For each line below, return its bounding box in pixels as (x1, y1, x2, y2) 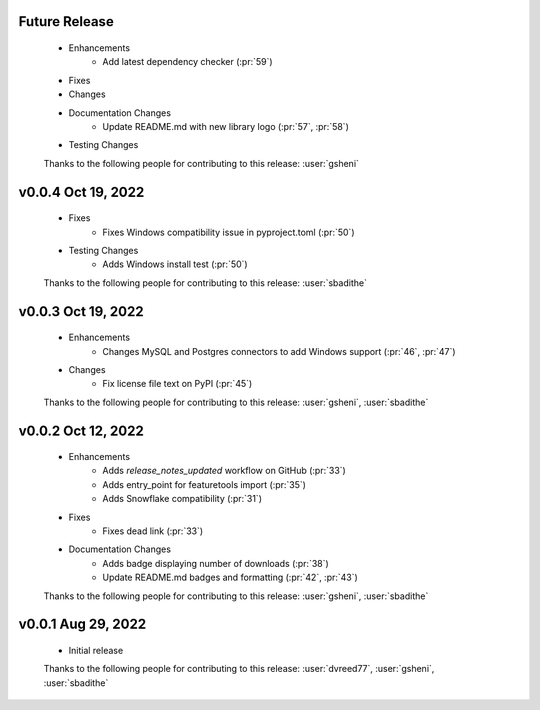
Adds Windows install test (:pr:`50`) (102, 258, 249, 270)
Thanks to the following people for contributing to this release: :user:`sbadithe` (43, 276, 367, 289)
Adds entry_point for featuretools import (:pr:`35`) (102, 478, 307, 490)
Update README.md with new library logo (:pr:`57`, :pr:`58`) (102, 120, 349, 132)
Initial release (68, 645, 124, 657)
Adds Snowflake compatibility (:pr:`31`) (102, 493, 262, 505)
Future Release (18, 13, 114, 30)
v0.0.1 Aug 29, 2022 (18, 616, 147, 633)
